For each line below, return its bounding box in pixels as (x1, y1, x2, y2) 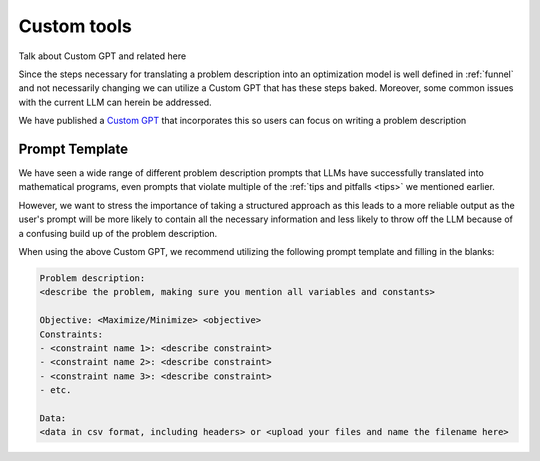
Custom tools (18, 15, 132, 37)
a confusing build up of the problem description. (18, 227, 218, 239)
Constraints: (39, 328, 104, 340)
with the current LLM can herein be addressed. (18, 96, 212, 108)
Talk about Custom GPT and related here (18, 50, 187, 62)
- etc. (39, 385, 72, 396)
